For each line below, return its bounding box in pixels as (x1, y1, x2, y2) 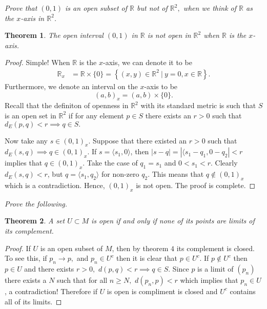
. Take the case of (83, 157, 138, 168)
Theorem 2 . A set (5, 215, 65, 226)
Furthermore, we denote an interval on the (5, 81, 138, 91)
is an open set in (5, 110, 56, 120)
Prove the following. (5, 198, 68, 209)
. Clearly (211, 157, 238, 168)
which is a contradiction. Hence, (5, 179, 105, 190)
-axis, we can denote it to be (103, 57, 192, 68)
